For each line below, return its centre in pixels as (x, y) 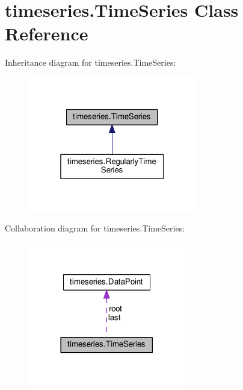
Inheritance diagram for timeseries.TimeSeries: (91, 62)
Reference (47, 33)
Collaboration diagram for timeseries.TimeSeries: (95, 228)
